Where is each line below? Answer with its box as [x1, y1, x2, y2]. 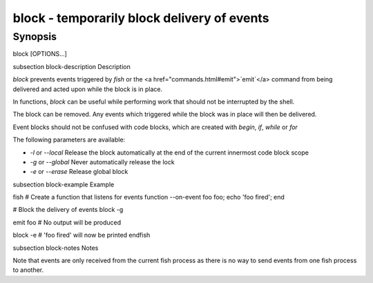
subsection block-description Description [12, 62, 131, 70]
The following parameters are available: [12, 135, 126, 144]
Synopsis [12, 30, 57, 43]
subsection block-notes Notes [12, 244, 99, 252]
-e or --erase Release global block [30, 168, 128, 176]
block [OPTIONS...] [12, 50, 67, 58]
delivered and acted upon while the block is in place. [12, 85, 162, 93]
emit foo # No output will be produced [12, 218, 121, 226]
